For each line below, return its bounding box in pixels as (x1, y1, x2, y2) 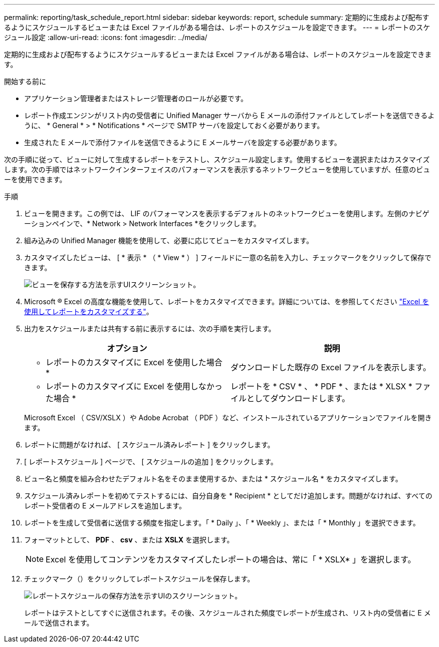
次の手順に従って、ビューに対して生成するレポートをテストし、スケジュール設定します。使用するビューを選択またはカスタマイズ (4, 155, 430, 164)
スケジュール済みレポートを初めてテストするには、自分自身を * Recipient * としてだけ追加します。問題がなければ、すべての (24, 491, 432, 500)
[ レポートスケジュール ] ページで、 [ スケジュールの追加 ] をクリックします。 (24, 457, 278, 466)
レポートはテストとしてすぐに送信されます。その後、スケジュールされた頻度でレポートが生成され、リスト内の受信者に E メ (24, 608, 431, 617)
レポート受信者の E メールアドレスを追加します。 (24, 501, 186, 510)
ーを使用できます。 (4, 175, 67, 184)
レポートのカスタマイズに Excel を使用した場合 (46, 357, 223, 367)
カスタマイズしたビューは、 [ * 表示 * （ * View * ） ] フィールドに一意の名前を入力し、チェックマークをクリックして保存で (24, 253, 431, 262)
